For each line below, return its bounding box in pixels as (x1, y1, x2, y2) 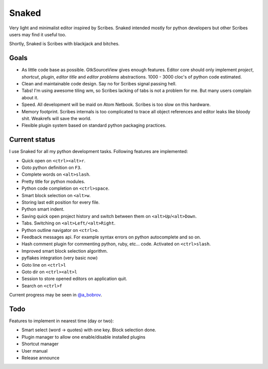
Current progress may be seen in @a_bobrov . (9, 292, 102, 298)
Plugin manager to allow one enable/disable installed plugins (21, 334, 146, 340)
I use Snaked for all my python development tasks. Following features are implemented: (9, 148, 188, 154)
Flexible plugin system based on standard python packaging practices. (21, 122, 166, 129)
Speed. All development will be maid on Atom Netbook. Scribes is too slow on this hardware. (21, 102, 211, 108)
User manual (21, 348, 48, 354)
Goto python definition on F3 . (21, 164, 82, 171)
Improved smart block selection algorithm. (21, 248, 108, 254)
